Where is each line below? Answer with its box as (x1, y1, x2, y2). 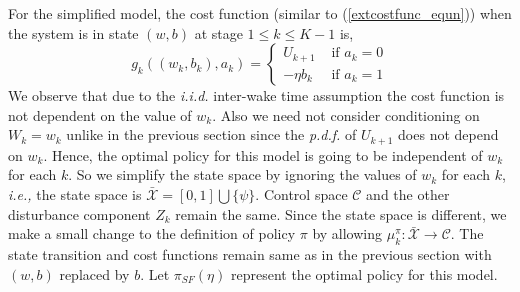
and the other (366, 184, 450, 205)
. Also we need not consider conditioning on (212, 104, 480, 125)
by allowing (312, 223, 383, 244)
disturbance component (8, 203, 151, 224)
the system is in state (8, 22, 139, 43)
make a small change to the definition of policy (8, 223, 296, 244)
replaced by (59, 263, 130, 284)
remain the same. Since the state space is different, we (175, 203, 507, 224)
